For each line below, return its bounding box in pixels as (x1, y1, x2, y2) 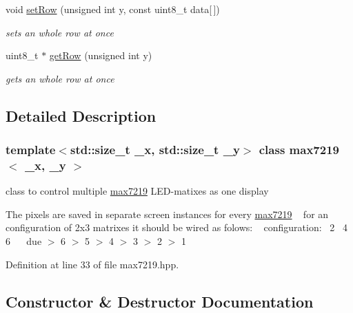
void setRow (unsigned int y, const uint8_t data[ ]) (6, 2, 220, 16)
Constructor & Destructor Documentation (6, 290, 314, 312)
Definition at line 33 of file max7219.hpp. (6, 257, 179, 271)
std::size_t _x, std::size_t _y (70, 141, 240, 158)
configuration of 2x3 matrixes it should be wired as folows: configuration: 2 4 (6, 220, 347, 235)
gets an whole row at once (6, 71, 114, 85)
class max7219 (259, 141, 339, 158)
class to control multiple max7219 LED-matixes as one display (6, 184, 269, 198)
